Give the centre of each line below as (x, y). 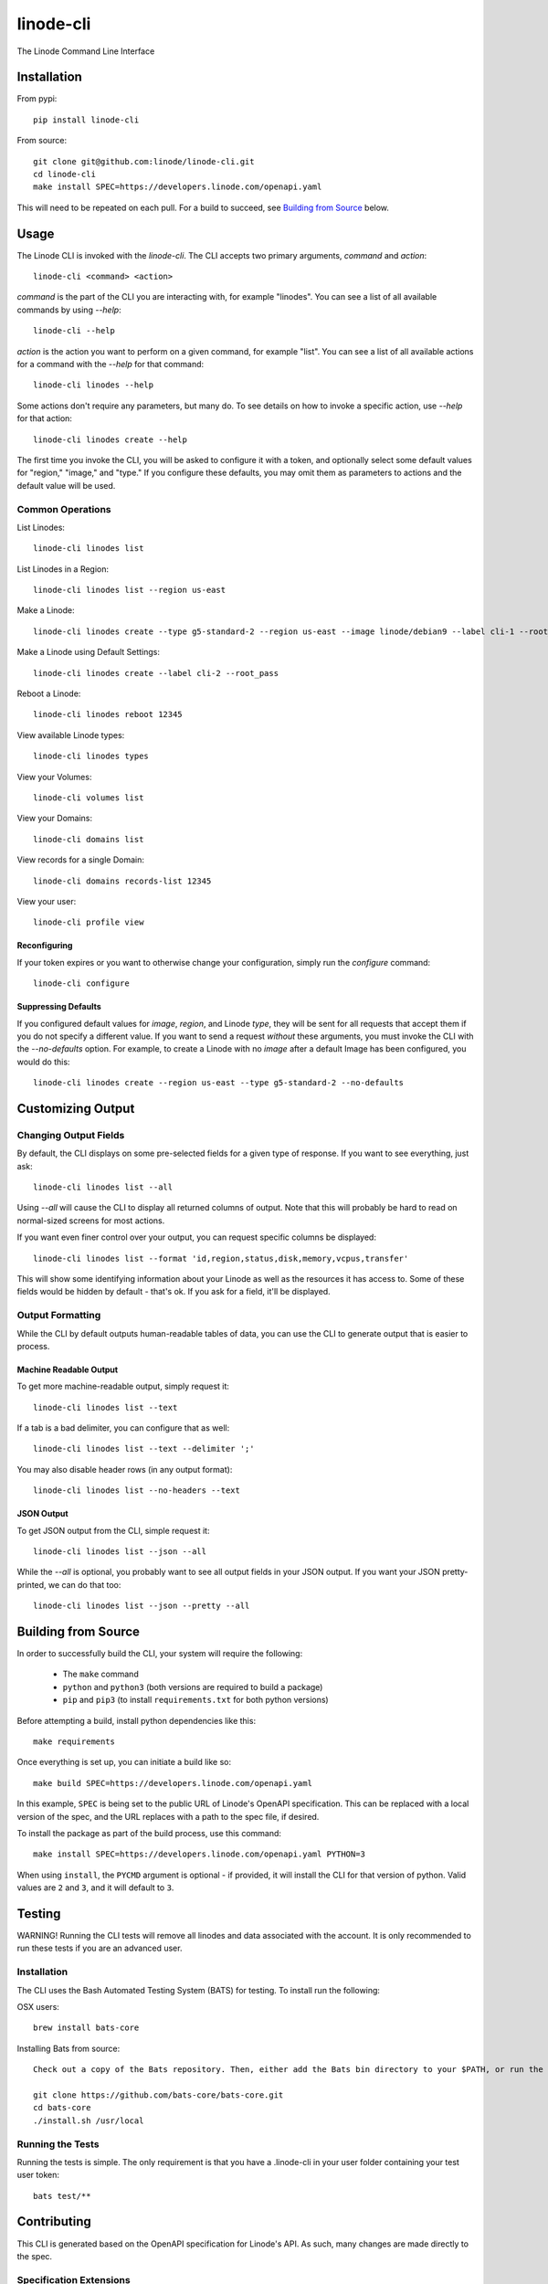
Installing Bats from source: (68, 2048)
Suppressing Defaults (59, 1007)
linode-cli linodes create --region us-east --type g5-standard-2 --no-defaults (219, 1083)
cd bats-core (62, 2108)
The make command (100, 1674)
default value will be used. (66, 485)
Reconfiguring (45, 946)
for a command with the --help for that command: (111, 365)
